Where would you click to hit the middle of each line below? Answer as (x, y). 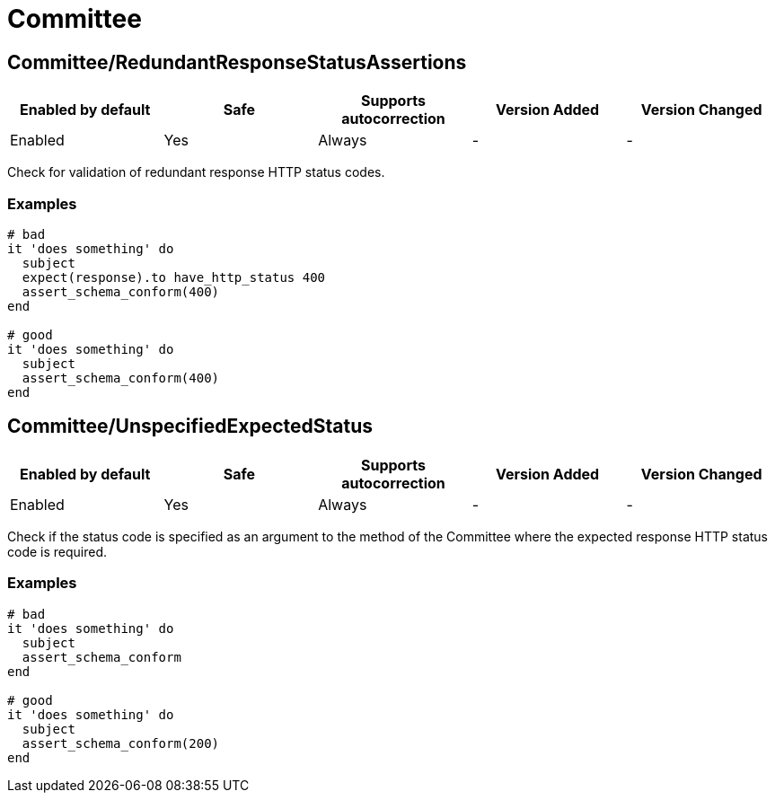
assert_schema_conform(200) (121, 743)
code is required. (57, 551)
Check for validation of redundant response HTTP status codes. (196, 172)
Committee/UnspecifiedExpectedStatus (190, 426)
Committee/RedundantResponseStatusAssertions (237, 62)
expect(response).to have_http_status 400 (174, 277)
